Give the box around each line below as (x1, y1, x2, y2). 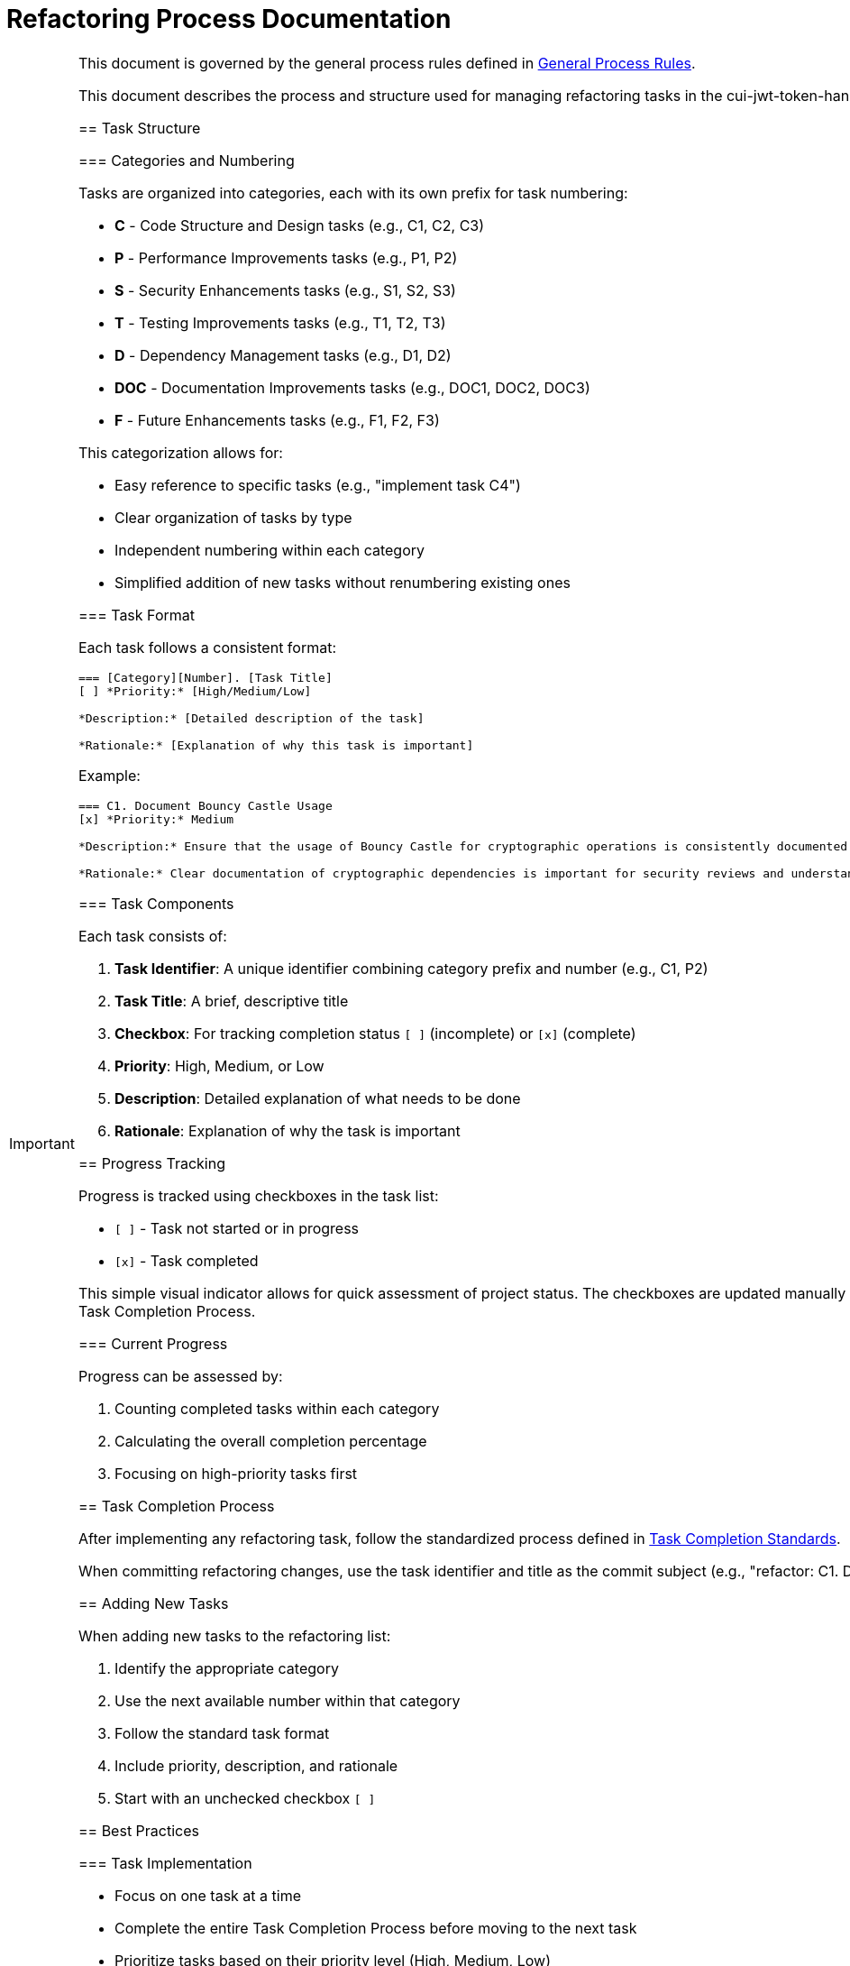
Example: (78, 766, 141, 785)
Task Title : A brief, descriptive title (114, 991, 349, 1010)
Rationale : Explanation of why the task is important (114, 1121, 461, 1140)
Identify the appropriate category (114, 1658, 339, 1677)
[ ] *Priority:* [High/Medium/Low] (78, 684, 312, 698)
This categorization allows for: (78, 443, 283, 462)
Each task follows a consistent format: (78, 638, 337, 657)
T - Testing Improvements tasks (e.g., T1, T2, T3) (114, 313, 446, 332)
